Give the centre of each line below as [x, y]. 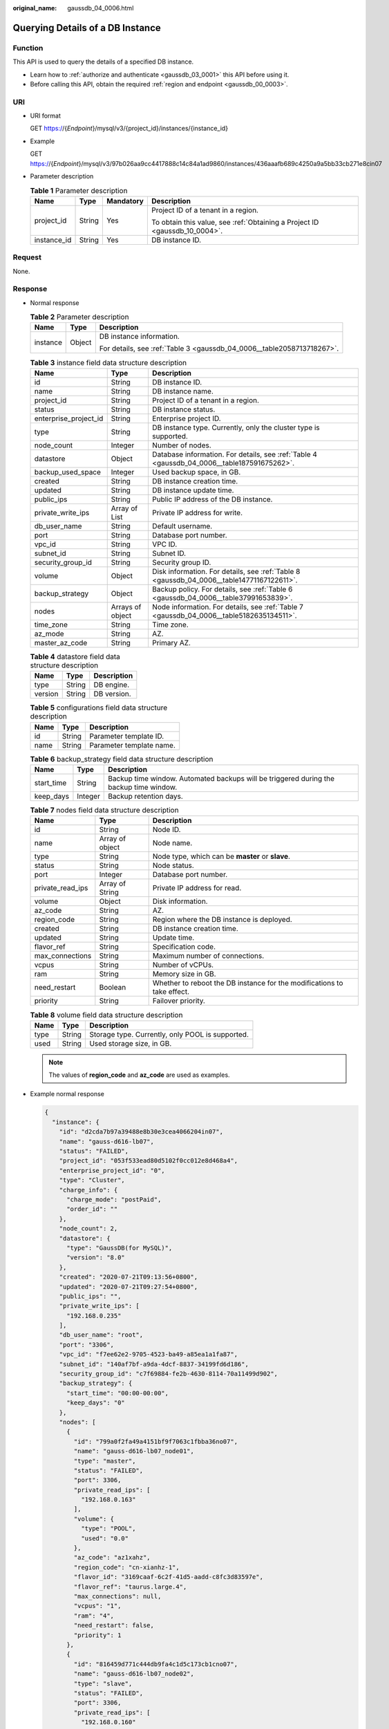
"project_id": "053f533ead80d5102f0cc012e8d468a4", [149, 1161]
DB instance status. [184, 409]
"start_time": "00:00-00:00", [118, 1393]
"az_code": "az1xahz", [112, 1557]
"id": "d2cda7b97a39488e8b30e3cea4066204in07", [141, 1132]
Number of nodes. [182, 445]
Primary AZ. [172, 642]
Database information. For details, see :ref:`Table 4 [235, 454]
